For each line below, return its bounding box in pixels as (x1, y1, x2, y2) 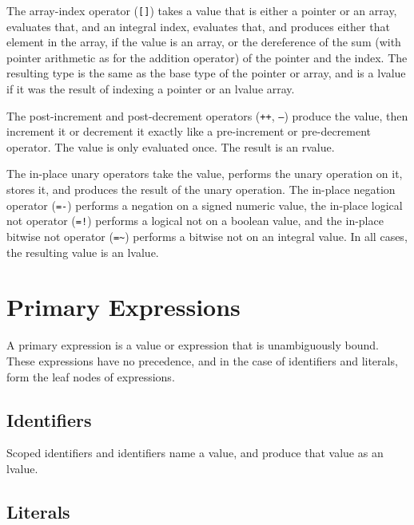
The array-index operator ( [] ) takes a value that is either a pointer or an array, (6, 2, 397, 18)
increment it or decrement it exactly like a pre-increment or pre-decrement (6, 123, 372, 140)
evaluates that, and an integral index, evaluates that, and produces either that (6, 18, 390, 34)
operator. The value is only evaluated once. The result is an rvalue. (6, 138, 335, 155)
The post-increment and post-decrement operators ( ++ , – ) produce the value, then (6, 107, 408, 124)
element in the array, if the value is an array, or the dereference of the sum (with (6, 34, 401, 50)
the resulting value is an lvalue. (6, 243, 159, 260)
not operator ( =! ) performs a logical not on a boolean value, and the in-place (6, 212, 384, 229)
